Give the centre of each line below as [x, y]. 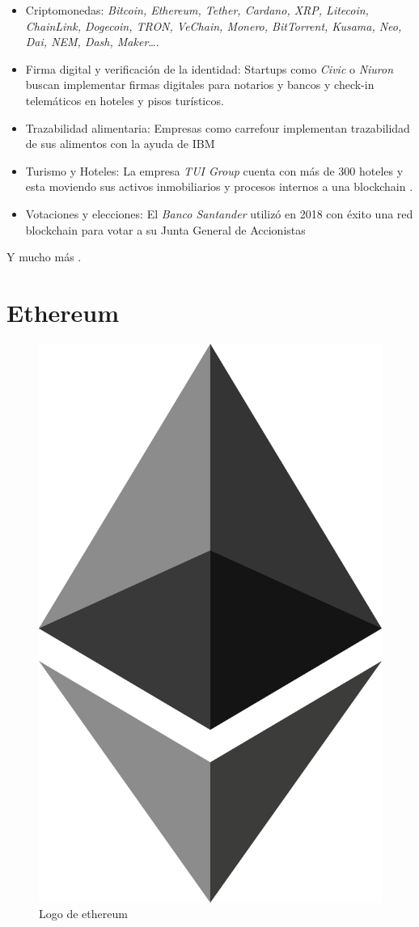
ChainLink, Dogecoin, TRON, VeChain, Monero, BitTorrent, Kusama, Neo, [214, 25]
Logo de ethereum [83, 914]
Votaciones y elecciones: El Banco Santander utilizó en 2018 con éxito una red [219, 213]
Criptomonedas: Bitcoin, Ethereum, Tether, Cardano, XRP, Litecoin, [197, 10]
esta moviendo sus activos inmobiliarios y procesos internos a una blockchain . [219, 186]
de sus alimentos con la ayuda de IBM [120, 144]
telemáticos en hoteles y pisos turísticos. [125, 100]
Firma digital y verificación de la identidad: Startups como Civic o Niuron [209, 68]
